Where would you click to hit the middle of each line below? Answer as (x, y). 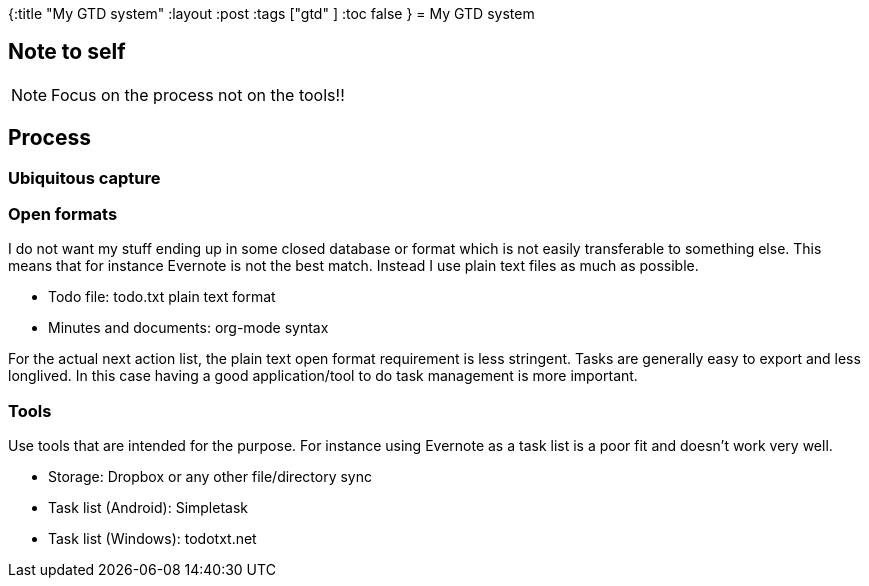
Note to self (67, 52)
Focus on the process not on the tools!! (198, 94)
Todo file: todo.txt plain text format (162, 297)
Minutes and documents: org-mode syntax (188, 328)
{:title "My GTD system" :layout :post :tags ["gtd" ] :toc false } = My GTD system (271, 13)
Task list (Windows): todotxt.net (152, 539)
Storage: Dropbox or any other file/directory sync (210, 477)
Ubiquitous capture (84, 177)
